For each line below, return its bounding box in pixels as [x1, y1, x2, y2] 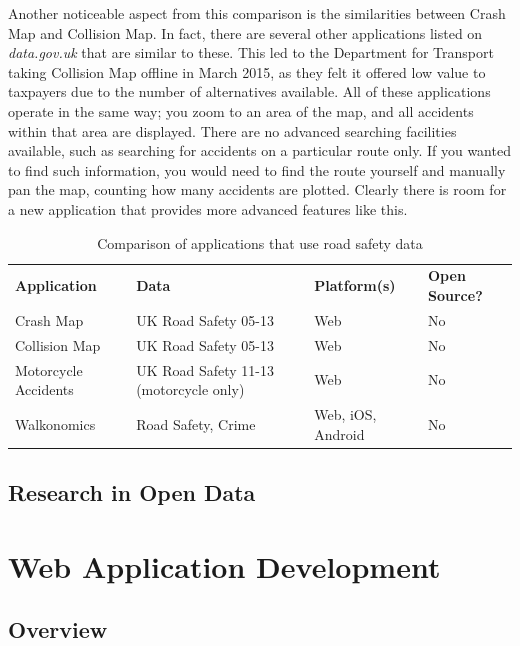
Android [314, 423, 365, 444]
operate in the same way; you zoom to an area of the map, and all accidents [8, 100, 474, 121]
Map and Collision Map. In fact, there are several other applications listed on [8, 22, 483, 43]
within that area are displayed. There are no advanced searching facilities [8, 120, 457, 141]
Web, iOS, [314, 403, 377, 424]
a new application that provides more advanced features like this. [8, 198, 408, 219]
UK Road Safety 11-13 [136, 359, 275, 380]
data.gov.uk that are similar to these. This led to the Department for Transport [8, 42, 494, 63]
